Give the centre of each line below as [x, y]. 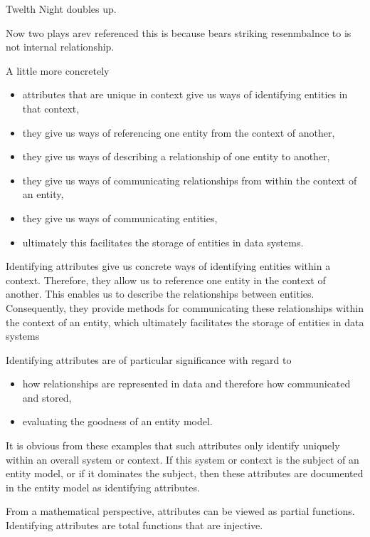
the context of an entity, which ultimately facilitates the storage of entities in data [185, 322]
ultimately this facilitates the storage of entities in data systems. [163, 242]
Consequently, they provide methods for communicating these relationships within [185, 307]
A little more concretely [58, 70]
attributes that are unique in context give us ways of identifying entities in [185, 94]
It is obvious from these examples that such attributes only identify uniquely [173, 445]
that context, [51, 108]
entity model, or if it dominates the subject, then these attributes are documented [185, 473]
